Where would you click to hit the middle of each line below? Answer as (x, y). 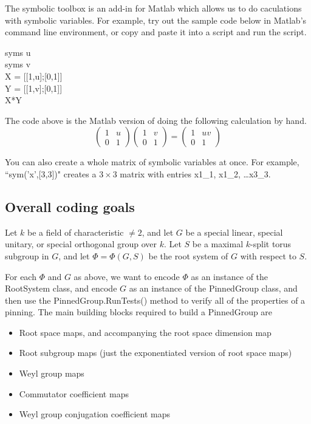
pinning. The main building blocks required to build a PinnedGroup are (139, 312)
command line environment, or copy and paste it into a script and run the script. (156, 32)
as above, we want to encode (127, 276)
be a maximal (218, 244)
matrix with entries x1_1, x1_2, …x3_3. (195, 173)
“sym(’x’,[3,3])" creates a (51, 173)
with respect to (268, 255)
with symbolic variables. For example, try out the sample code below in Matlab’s (156, 20)
